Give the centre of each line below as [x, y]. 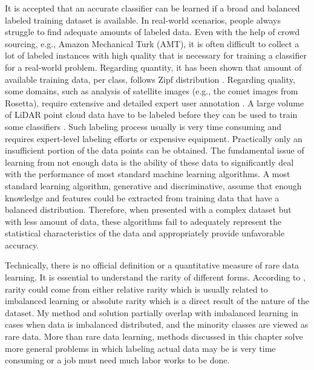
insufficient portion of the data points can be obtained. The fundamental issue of [155, 150]
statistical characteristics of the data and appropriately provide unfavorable [145, 233]
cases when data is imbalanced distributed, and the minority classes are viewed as [157, 324]
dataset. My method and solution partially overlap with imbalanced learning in [152, 312]
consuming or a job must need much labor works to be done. [117, 360]
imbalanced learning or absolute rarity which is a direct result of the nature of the [157, 301]
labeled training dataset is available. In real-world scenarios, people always [143, 20]
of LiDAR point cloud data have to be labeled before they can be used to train [151, 115]
